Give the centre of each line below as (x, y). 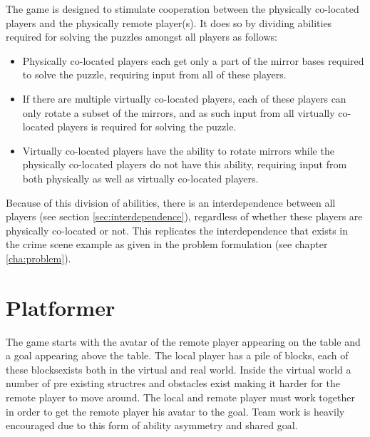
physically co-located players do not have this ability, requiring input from (185, 164)
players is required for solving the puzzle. (147, 127)
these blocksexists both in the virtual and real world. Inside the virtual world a (179, 369)
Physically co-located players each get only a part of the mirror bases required (193, 60)
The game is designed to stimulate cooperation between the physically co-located (183, 9)
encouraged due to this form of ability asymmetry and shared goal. (152, 425)
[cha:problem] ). (38, 258)
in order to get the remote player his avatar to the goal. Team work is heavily (175, 411)
